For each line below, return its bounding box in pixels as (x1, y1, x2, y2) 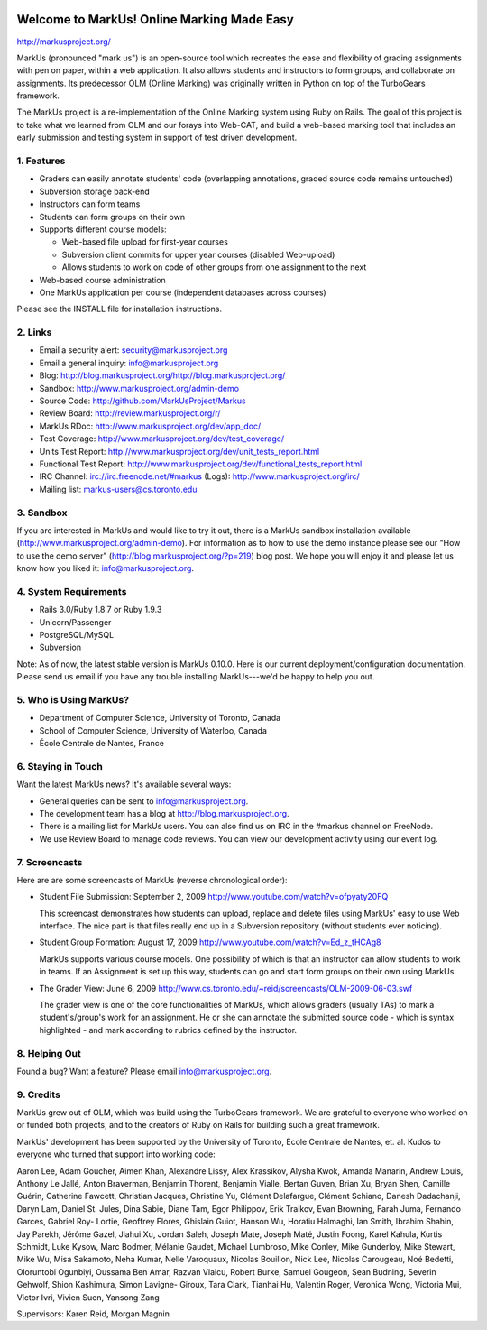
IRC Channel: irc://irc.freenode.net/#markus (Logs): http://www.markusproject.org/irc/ (39, 471, 360, 482)
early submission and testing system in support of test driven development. (16, 132, 298, 143)
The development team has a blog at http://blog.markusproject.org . (39, 808, 289, 818)
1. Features (16, 154, 66, 167)
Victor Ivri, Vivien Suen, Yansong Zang (16, 1291, 160, 1303)
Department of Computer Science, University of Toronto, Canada (39, 713, 281, 724)
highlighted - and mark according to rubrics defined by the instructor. (39, 1024, 298, 1035)
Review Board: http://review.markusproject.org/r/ (39, 408, 221, 419)
